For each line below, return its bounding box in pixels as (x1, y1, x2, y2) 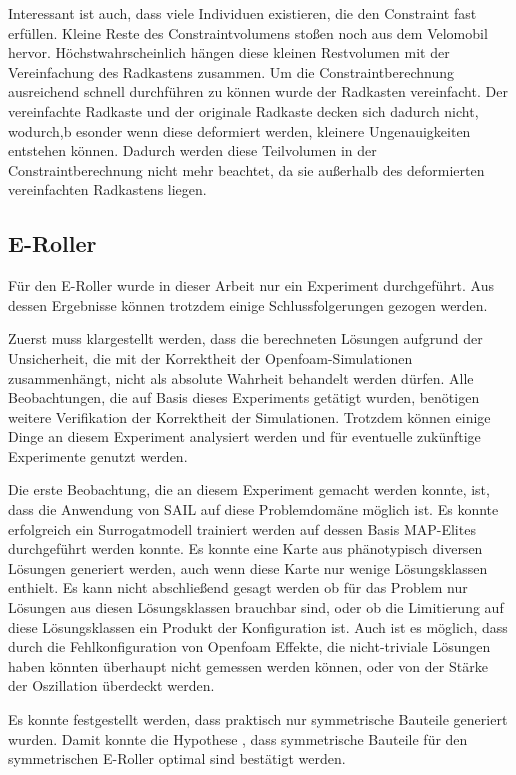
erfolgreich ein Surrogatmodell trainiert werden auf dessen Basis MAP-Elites (8, 518, 476, 539)
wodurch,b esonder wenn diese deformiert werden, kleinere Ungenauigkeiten (8, 120, 471, 141)
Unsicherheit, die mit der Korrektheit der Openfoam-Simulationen (8, 347, 413, 368)
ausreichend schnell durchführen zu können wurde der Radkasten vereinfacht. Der (8, 81, 508, 102)
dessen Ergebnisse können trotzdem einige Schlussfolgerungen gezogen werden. (8, 294, 488, 315)
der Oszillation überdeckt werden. (8, 675, 215, 696)
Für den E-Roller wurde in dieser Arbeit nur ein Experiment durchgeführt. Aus (8, 275, 494, 296)
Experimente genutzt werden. (8, 445, 188, 466)
